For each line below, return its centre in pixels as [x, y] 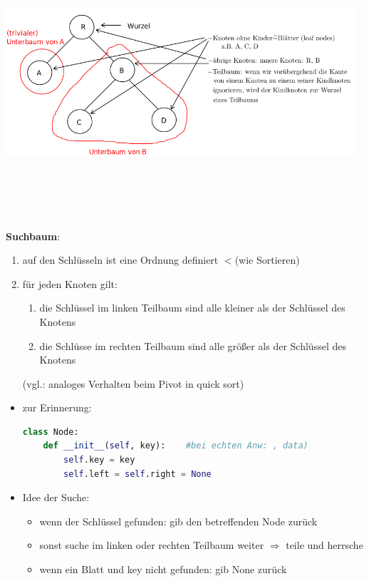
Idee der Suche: [56, 497]
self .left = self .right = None [137, 474]
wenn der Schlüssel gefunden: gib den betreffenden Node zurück [178, 521]
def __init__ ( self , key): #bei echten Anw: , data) [176, 446]
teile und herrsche [324, 545]
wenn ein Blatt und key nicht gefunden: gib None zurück [163, 569]
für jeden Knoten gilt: [70, 283]
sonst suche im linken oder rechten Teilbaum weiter [152, 545]
